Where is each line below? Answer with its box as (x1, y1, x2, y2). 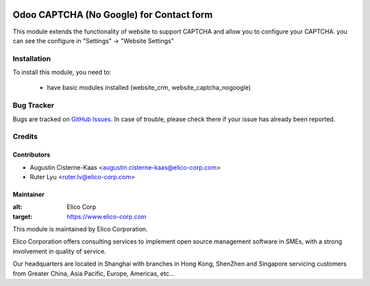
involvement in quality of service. (12, 247, 106, 255)
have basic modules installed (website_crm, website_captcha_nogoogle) (47, 83, 251, 92)
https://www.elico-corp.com (66, 212, 147, 220)
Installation (12, 53, 51, 63)
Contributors (12, 151, 51, 159)
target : (12, 212, 33, 220)
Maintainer (12, 190, 45, 198)
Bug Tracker (12, 101, 55, 110)
